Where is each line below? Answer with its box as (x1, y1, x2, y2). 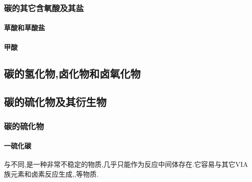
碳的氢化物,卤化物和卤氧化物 (4, 65, 141, 81)
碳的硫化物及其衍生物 (4, 94, 106, 109)
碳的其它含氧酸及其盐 (4, 1, 84, 14)
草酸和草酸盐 (4, 22, 45, 33)
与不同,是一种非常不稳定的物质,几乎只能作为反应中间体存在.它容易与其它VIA (4, 159, 248, 169)
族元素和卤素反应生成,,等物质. (4, 169, 99, 179)
